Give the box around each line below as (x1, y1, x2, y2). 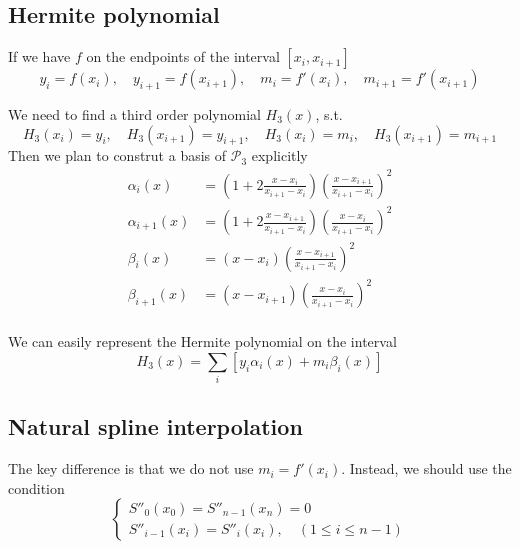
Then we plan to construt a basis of (8, 145, 227, 166)
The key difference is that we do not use (8, 458, 254, 479)
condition (8, 477, 65, 498)
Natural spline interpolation (8, 411, 303, 442)
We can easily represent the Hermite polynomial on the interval (8, 331, 397, 352)
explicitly (251, 145, 308, 166)
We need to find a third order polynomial (8, 104, 261, 124)
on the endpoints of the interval (86, 46, 280, 67)
